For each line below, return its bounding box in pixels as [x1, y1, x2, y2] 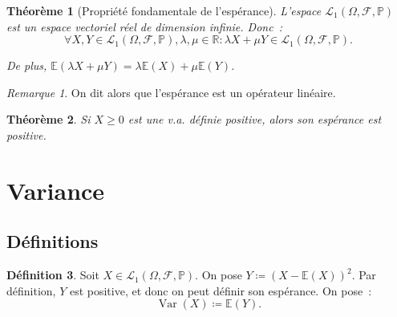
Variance [6, 173, 105, 206]
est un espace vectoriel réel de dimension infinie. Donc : [6, 18, 283, 35]
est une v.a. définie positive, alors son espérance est [128, 111, 382, 128]
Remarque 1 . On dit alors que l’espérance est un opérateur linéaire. [6, 83, 336, 100]
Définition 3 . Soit [6, 266, 99, 283]
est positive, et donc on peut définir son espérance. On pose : [69, 282, 372, 299]
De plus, [6, 57, 47, 74]
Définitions [6, 229, 99, 254]
